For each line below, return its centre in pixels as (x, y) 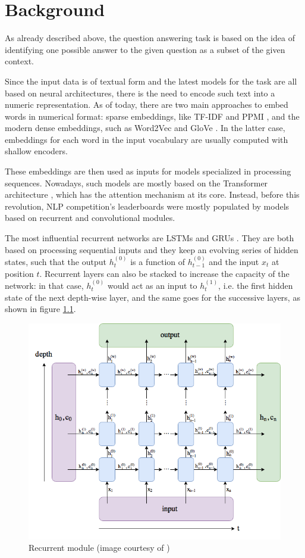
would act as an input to (152, 286)
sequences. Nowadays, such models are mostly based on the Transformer (136, 183)
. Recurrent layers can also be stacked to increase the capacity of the (164, 273)
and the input (234, 262)
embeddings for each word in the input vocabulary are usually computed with (147, 139)
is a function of (158, 262)
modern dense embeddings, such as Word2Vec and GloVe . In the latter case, (145, 128)
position (19, 273)
